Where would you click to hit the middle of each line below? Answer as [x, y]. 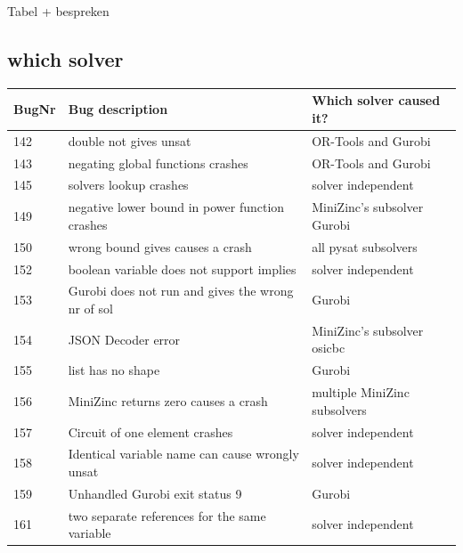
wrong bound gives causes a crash [160, 246]
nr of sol [90, 308]
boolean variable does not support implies [182, 268]
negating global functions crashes [158, 163]
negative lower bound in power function [176, 207]
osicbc [329, 348]
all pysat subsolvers [365, 246]
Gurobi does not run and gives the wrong [181, 291]
